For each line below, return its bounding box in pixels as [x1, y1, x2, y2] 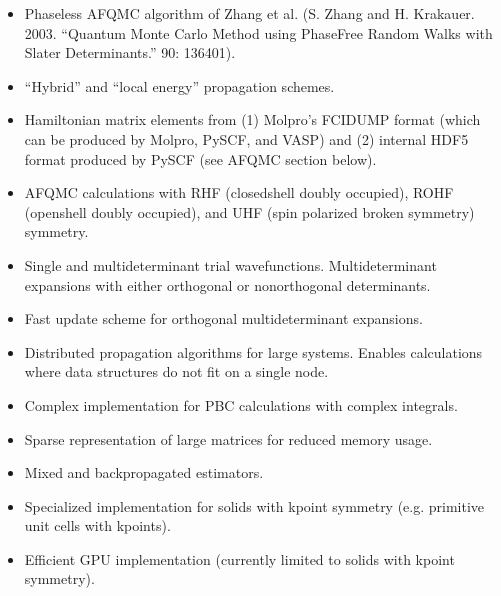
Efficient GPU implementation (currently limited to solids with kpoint [24, 548, 455, 569]
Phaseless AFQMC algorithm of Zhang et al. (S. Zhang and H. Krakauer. [24, 3, 475, 23]
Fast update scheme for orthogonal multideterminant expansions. [24, 308, 423, 329]
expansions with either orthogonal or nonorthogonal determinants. [24, 274, 431, 295]
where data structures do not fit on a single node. [24, 361, 329, 382]
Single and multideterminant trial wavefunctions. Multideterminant [24, 254, 437, 275]
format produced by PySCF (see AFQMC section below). [24, 148, 377, 169]
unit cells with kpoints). [24, 515, 171, 536]
